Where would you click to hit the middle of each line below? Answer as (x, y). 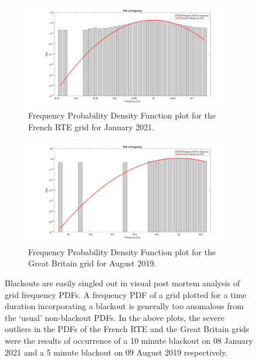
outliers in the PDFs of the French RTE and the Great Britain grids (127, 329)
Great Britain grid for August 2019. (92, 263)
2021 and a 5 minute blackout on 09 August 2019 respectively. (116, 352)
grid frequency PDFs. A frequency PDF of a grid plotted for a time (126, 294)
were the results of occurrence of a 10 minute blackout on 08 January (129, 340)
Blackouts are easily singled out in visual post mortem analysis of (122, 283)
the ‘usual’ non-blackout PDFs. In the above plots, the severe (115, 317)
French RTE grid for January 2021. (91, 126)
